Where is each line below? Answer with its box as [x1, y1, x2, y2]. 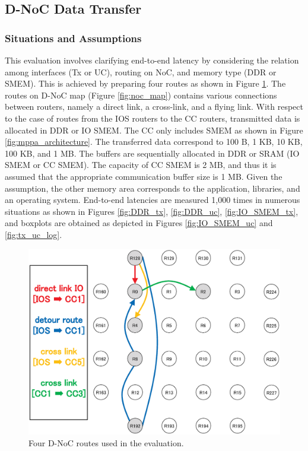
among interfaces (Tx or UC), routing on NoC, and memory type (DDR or [5, 65, 277, 78]
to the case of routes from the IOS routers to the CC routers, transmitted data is [5, 112, 300, 124]
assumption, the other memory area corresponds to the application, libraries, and [5, 182, 300, 194]
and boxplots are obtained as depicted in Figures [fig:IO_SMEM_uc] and [5, 217, 273, 229]
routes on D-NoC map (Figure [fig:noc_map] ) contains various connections [5, 88, 277, 101]
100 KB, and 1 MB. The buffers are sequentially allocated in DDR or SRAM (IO [5, 147, 300, 159]
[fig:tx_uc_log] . [5, 228, 62, 240]
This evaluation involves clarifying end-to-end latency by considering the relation [5, 54, 299, 66]
